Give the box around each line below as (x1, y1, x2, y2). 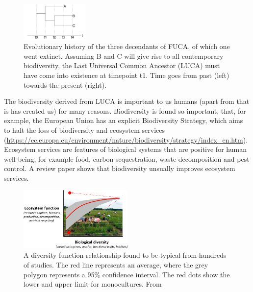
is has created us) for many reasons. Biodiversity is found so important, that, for (4, 105, 246, 116)
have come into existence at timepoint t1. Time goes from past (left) (24, 70, 229, 80)
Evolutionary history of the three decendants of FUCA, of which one (24, 41, 230, 51)
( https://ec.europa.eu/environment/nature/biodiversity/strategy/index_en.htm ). (4, 134, 248, 145)
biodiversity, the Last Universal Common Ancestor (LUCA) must (24, 60, 220, 71)
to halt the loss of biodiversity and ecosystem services (4, 125, 165, 135)
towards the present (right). (24, 79, 107, 90)
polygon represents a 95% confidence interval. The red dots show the (24, 269, 230, 279)
